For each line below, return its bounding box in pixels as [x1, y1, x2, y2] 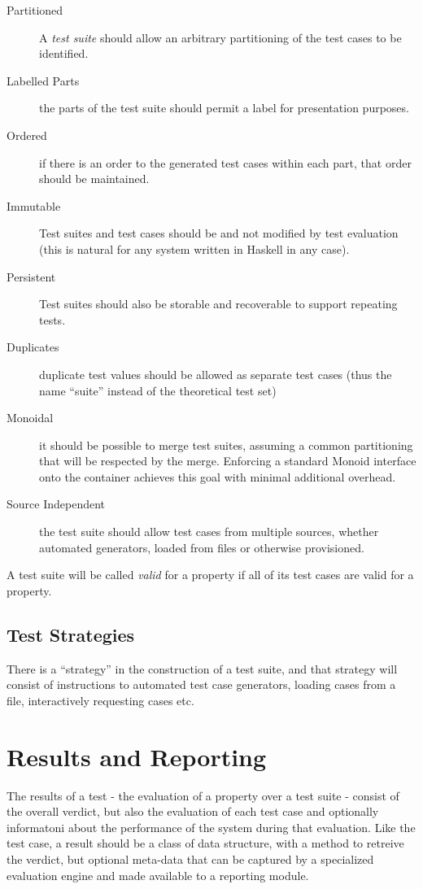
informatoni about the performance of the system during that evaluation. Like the [7, 818, 416, 835]
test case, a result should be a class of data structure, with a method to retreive [7, 835, 404, 852]
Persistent [7, 268, 56, 285]
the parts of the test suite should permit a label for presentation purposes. [39, 99, 409, 116]
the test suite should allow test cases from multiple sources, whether [39, 523, 379, 540]
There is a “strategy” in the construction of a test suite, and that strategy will [7, 660, 398, 677]
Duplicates [7, 338, 59, 355]
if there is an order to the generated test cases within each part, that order [39, 154, 412, 171]
